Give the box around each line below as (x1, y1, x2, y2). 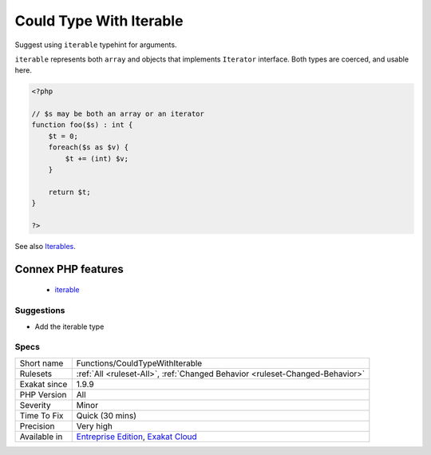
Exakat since (19, 378, 68, 390)
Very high (76, 420, 113, 431)
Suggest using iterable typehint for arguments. (14, 40, 177, 49)
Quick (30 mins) (76, 409, 137, 421)
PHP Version (19, 389, 67, 400)
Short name (19, 358, 64, 369)
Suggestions (14, 305, 65, 316)
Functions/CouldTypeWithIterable (76, 358, 203, 369)
